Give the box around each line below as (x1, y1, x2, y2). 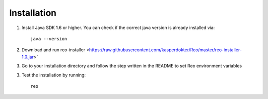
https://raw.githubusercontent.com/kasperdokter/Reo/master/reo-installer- (89, 47, 242, 53)
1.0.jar (21, 54, 34, 60)
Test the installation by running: (21, 72, 86, 78)
